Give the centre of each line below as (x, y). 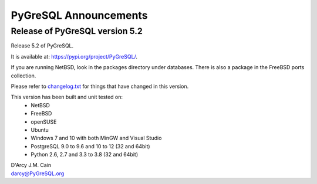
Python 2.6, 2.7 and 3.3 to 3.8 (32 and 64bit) (84, 155)
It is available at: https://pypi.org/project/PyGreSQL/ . (74, 56)
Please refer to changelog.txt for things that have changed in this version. (100, 86)
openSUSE (44, 122)
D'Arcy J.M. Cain (31, 165)
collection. (23, 76)
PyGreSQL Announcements (79, 15)
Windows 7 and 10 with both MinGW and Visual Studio (96, 138)
